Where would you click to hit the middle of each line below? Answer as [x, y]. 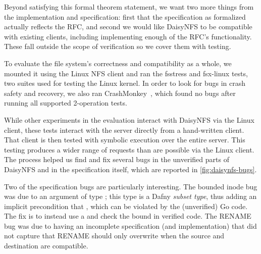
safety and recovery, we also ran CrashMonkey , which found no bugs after [120, 93]
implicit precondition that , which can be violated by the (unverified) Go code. [126, 206]
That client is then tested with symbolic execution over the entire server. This [125, 140]
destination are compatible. [46, 246]
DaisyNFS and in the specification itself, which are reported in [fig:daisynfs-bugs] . [130, 169]
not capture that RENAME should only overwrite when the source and [114, 236]
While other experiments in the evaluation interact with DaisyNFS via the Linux [129, 119]
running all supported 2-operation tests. [66, 103]
